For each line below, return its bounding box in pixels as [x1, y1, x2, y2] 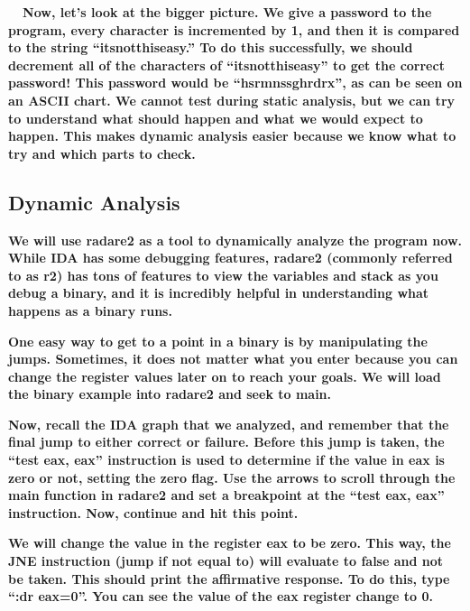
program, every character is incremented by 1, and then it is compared [8, 20, 460, 39]
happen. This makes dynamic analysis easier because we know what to [8, 126, 456, 145]
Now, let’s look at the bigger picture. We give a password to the [23, 3, 432, 21]
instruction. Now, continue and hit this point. [8, 503, 299, 522]
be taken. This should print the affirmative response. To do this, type [8, 569, 450, 588]
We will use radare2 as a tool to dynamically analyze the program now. [8, 230, 463, 249]
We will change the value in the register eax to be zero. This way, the [8, 533, 451, 552]
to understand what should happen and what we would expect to [8, 108, 423, 127]
